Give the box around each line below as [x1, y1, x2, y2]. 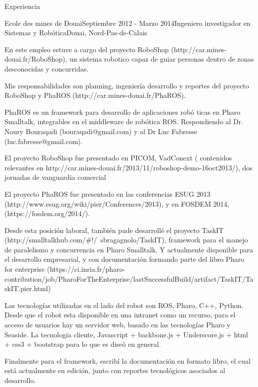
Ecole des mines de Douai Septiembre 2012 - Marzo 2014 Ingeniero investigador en [4, 17, 251, 28]
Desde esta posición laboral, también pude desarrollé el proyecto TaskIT [4, 225, 224, 235]
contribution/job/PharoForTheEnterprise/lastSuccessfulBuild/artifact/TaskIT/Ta [4, 273, 254, 284]
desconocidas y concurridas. [4, 63, 89, 74]
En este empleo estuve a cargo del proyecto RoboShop [4, 44, 169, 54]
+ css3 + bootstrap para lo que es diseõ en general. [4, 339, 161, 349]
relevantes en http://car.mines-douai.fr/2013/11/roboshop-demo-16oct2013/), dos [4, 162, 253, 172]
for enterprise [4, 264, 45, 274]
